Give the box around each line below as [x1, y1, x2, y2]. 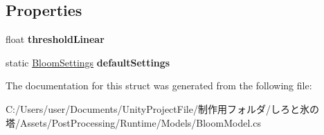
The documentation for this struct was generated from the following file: [6, 78, 312, 93]
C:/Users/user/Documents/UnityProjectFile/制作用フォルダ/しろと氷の [6, 101, 319, 116]
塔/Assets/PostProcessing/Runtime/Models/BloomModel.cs [6, 115, 261, 129]
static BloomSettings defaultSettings [6, 55, 170, 69]
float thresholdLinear [6, 32, 105, 46]
